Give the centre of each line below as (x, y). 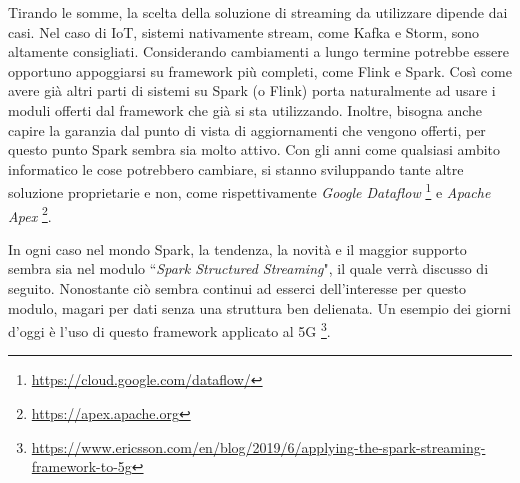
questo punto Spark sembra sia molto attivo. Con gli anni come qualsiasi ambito (254, 149)
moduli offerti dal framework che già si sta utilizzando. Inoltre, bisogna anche (245, 109)
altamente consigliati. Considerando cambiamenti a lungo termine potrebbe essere (258, 51)
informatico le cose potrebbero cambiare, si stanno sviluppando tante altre (236, 168)
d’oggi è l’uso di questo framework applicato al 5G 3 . (169, 329)
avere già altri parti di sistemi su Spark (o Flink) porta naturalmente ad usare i (252, 90)
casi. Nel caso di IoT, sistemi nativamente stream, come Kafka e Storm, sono (244, 31)
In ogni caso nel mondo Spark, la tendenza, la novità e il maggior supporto (237, 248)
